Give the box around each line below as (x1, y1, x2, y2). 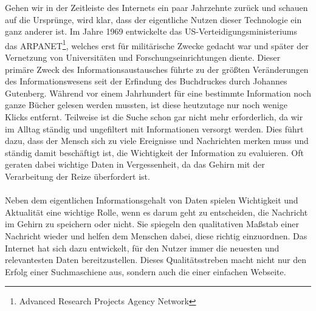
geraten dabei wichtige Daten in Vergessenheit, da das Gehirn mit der (5, 158, 265, 171)
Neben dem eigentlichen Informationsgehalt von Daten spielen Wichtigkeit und (5, 194, 298, 207)
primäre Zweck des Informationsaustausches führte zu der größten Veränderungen (5, 63, 309, 75)
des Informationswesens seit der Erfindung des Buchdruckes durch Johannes (5, 75, 287, 87)
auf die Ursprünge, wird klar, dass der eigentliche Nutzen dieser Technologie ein (5, 13, 302, 26)
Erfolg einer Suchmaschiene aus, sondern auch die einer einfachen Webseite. (5, 265, 286, 278)
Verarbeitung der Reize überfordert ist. (5, 169, 150, 182)
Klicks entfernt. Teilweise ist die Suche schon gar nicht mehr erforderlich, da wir (5, 111, 303, 123)
